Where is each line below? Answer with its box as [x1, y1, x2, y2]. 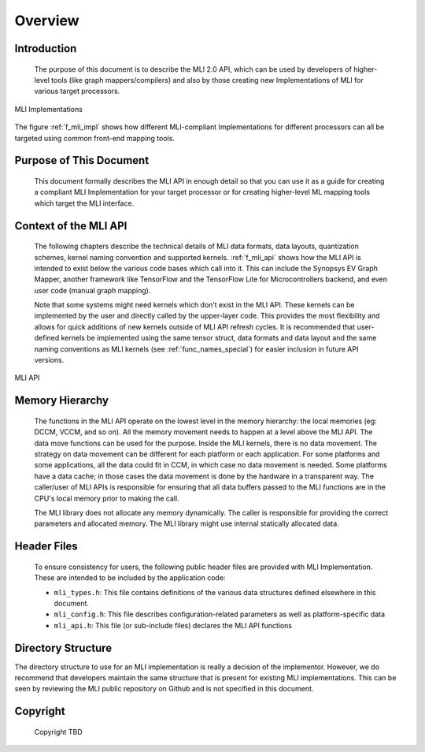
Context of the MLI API [14, 219, 128, 233]
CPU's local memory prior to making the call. [34, 493, 180, 503]
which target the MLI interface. [34, 198, 135, 208]
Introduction [14, 42, 77, 55]
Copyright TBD [34, 727, 83, 736]
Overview [14, 12, 79, 29]
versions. [34, 356, 65, 365]
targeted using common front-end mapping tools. [14, 133, 175, 143]
